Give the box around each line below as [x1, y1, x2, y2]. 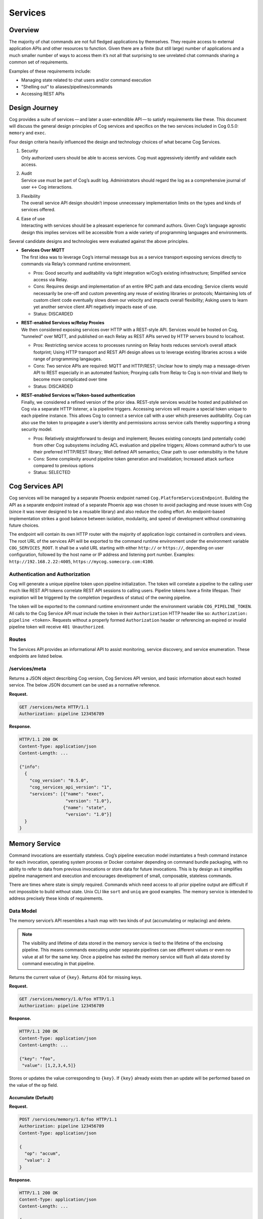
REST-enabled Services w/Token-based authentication [21, 393, 135, 398]
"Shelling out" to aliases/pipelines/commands [21, 84, 113, 90]
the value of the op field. [9, 1082, 58, 1088]
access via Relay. [33, 276, 68, 282]
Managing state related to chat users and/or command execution [21, 77, 151, 83]
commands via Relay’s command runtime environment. [21, 261, 131, 267]
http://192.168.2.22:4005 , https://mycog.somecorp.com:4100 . [9, 558, 154, 564]
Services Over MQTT [21, 247, 65, 253]
